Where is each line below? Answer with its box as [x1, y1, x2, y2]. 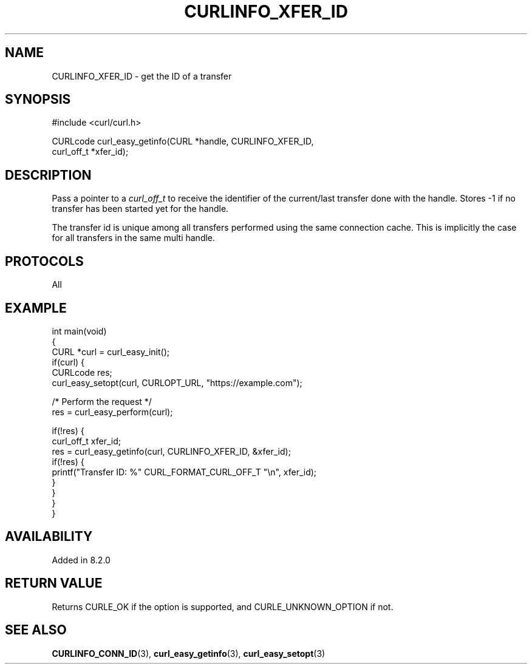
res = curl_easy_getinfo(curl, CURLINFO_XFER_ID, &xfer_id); [52, 446, 291, 457]
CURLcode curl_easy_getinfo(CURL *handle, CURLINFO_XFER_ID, [52, 136, 314, 147]
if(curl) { [52, 356, 85, 367]
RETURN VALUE [5, 576, 103, 591]
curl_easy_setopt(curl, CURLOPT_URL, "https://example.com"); [52, 377, 302, 388]
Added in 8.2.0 [52, 554, 111, 565]
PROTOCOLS [5, 253, 84, 269]
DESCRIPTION [5, 167, 92, 183]
